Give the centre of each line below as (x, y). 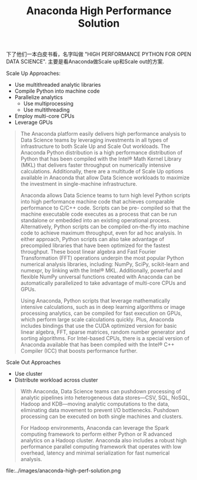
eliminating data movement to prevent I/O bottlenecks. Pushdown (100, 410)
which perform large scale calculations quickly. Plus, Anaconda (97, 320)
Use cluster (29, 374)
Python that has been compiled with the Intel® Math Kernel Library (101, 159)
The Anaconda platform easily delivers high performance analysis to (103, 134)
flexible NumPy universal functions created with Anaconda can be (101, 277)
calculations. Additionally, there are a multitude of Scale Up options (102, 172)
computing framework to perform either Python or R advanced (96, 434)
